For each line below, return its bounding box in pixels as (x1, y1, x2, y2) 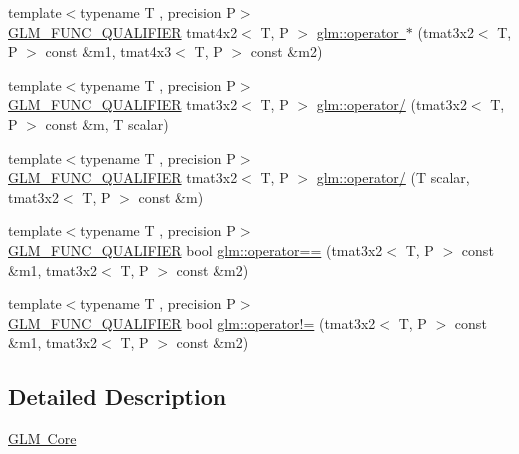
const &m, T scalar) (45, 113, 169, 134)
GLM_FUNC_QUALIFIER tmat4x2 (8, 21, 238, 42)
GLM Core (8, 428, 77, 449)
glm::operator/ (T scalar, (316, 167, 470, 188)
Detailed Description (8, 381, 227, 412)
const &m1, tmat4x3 (45, 41, 172, 62)
